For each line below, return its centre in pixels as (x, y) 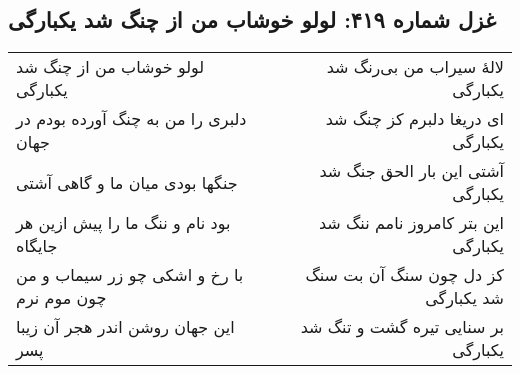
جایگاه (37, 246)
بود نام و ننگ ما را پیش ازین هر (123, 223)
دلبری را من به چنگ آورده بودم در (131, 119)
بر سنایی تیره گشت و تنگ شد (402, 327)
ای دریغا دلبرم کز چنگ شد (414, 119)
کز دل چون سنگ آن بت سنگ (404, 275)
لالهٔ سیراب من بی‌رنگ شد (415, 67)
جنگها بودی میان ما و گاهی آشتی (127, 182)
